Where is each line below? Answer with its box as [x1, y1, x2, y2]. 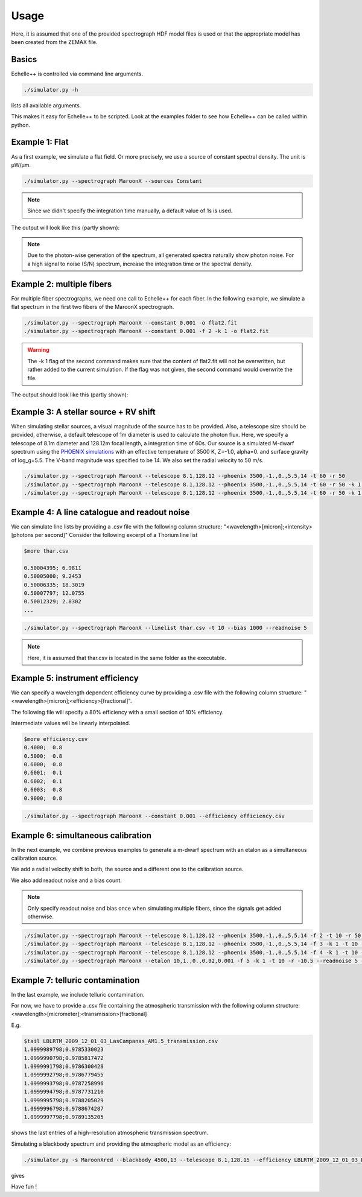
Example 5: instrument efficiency [11, 673, 139, 683]
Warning [27, 346, 49, 354]
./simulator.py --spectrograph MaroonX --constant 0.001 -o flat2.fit [24, 320, 238, 326]
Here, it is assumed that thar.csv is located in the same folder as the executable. [27, 654, 226, 661]
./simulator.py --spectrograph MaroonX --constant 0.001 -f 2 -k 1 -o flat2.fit [24, 328, 269, 335]
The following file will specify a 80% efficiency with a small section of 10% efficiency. [11, 708, 224, 716]
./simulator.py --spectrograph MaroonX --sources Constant [24, 177, 202, 184]
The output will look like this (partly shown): [11, 224, 120, 231]
